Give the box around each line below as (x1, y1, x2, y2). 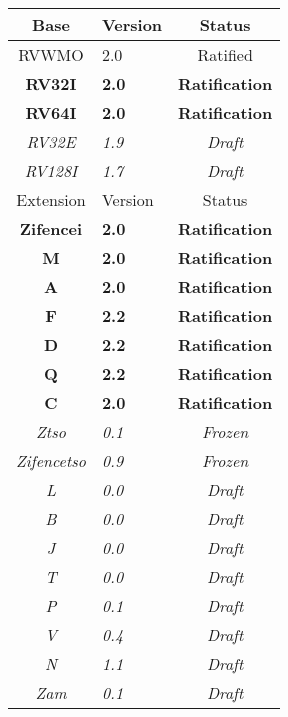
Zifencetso (16, 449, 86, 472)
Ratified (197, 43, 253, 66)
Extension (16, 188, 86, 211)
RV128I (24, 159, 78, 182)
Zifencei (19, 217, 83, 240)
